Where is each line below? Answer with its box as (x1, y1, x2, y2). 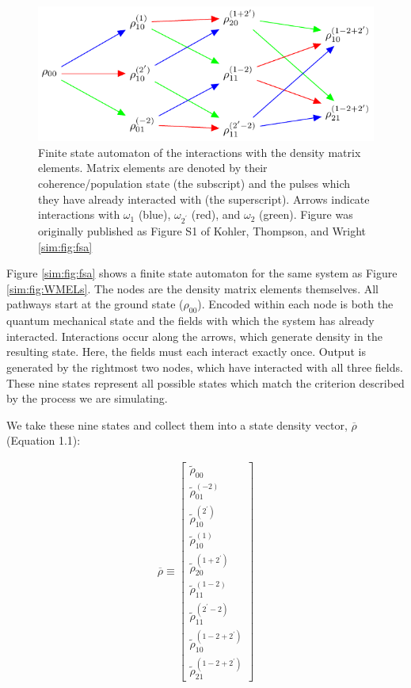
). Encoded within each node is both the (197, 296, 394, 312)
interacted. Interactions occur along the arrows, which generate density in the (6, 327, 382, 344)
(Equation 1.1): (6, 432, 81, 449)
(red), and (191, 206, 241, 223)
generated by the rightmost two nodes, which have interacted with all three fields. (6, 358, 403, 375)
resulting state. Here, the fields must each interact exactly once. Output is (6, 343, 366, 360)
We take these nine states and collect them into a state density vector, (6, 416, 348, 433)
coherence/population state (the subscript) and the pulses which (38, 175, 351, 192)
